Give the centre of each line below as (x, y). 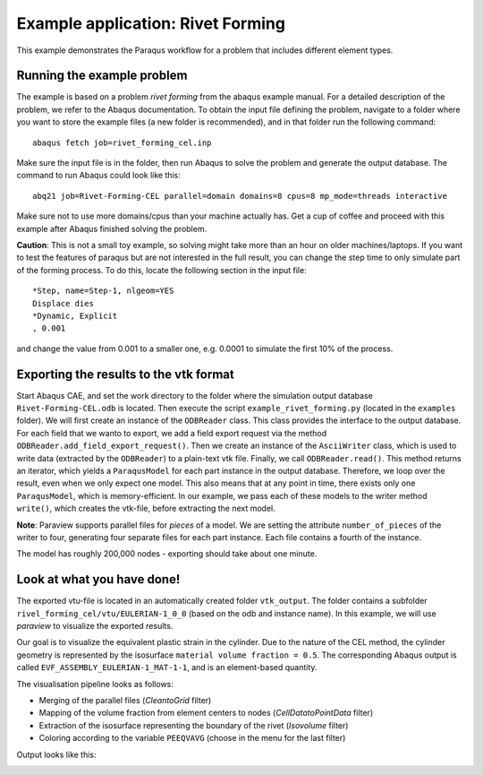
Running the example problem (102, 76)
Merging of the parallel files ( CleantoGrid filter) (125, 700)
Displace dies (63, 303)
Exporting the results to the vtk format (125, 374)
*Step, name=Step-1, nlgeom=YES (103, 291)
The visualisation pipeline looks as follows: (95, 684)
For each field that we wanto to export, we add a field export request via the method (172, 433)
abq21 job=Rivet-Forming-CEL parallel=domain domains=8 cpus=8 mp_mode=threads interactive (240, 196)
